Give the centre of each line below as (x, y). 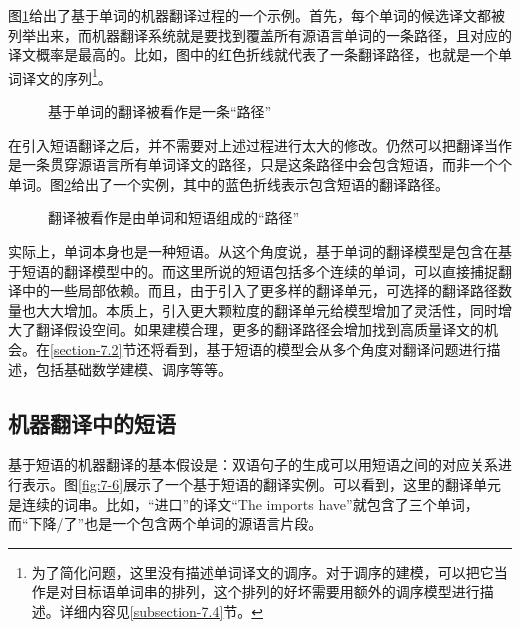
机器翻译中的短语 (92, 422)
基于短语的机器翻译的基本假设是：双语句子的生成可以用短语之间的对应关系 (253, 464)
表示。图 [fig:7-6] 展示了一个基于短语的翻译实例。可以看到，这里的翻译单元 (261, 483)
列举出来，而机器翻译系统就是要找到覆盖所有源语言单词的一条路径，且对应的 (260, 34)
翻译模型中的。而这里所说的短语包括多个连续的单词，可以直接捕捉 (280, 270)
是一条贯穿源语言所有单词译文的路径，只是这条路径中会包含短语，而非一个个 (260, 164)
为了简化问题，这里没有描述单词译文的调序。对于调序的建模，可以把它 (262, 571)
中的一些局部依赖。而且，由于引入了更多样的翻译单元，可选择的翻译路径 (259, 290)
